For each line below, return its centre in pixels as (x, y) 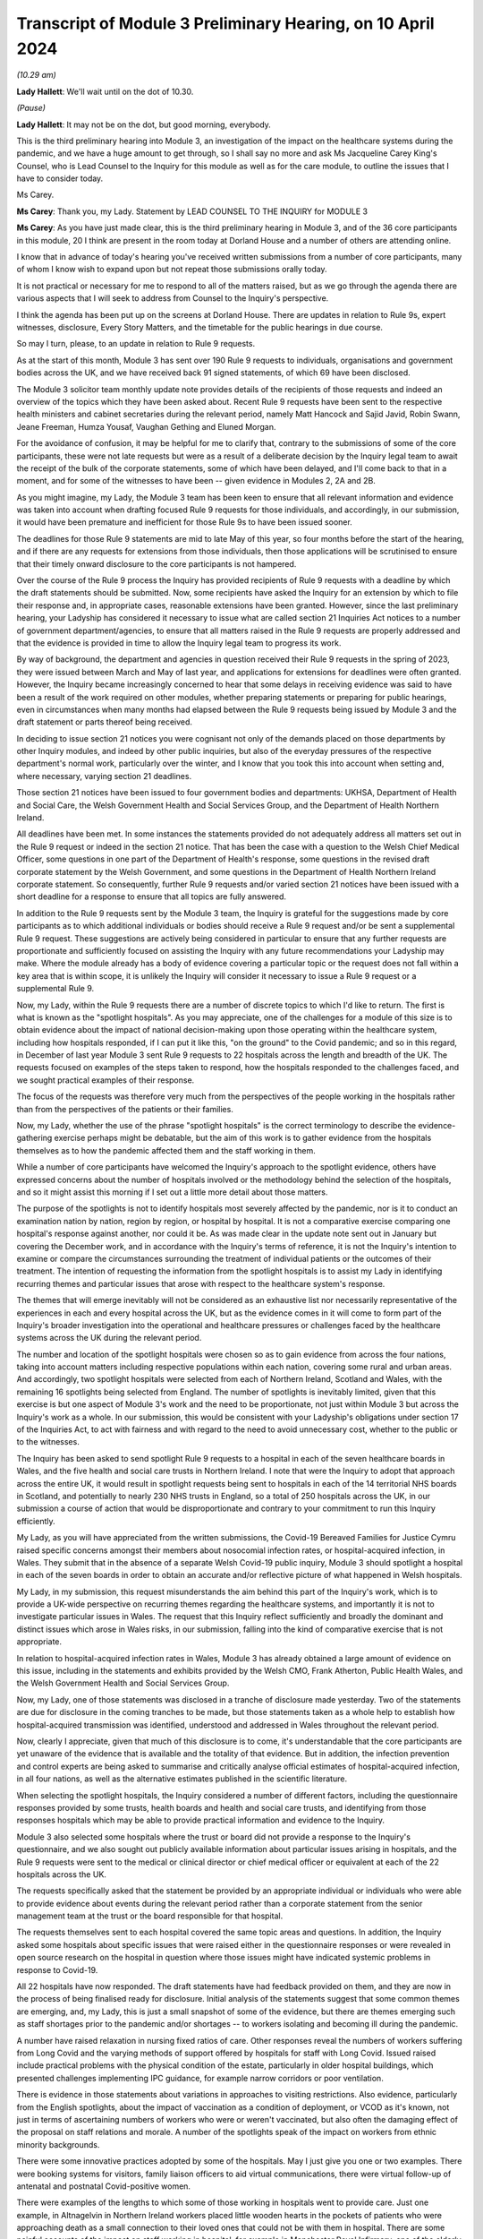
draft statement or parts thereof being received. (104, 722)
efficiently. (36, 1521)
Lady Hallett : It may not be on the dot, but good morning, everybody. (144, 124)
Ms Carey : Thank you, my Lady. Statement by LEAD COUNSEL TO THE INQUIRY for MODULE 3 (192, 211)
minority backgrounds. (58, 2144)
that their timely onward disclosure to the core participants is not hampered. (157, 563)
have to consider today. (60, 178)
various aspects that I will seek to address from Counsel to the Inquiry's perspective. (173, 298)
